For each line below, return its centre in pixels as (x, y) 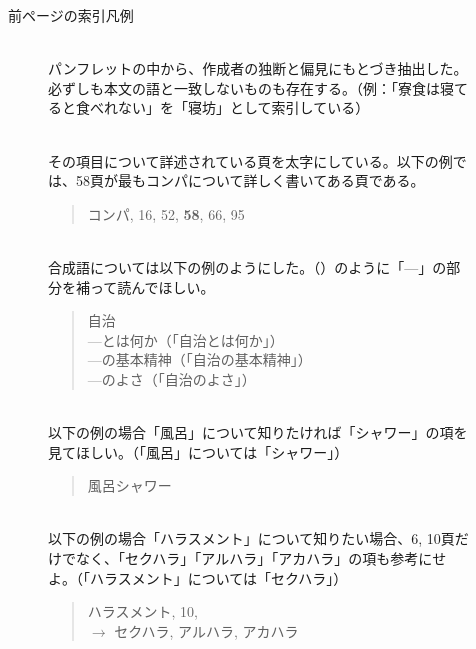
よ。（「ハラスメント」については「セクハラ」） (198, 577)
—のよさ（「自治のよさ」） (171, 378)
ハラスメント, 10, (142, 611)
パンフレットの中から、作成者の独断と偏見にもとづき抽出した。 (258, 68)
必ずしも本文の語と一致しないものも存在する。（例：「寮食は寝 (251, 87)
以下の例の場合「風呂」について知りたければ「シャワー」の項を (258, 432)
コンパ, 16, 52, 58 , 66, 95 (166, 213)
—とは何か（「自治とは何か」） (185, 339)
